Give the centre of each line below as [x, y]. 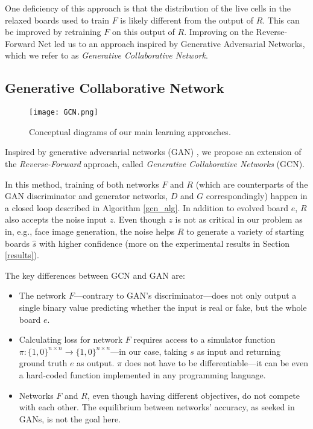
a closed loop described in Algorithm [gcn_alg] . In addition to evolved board [147, 207]
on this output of [143, 32]
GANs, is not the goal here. [70, 418]
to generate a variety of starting [245, 231]
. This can [281, 20]
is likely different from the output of [187, 20]
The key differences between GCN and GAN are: [95, 275]
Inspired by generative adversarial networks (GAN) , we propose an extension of [153, 152]
